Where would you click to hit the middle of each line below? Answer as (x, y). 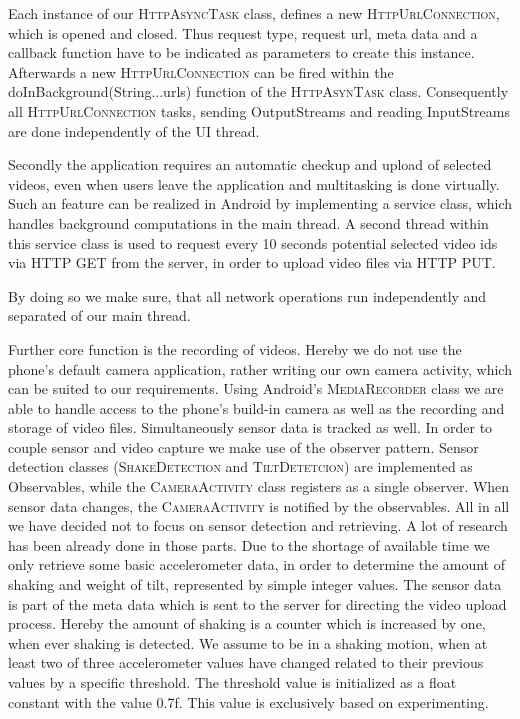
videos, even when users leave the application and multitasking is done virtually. (254, 183)
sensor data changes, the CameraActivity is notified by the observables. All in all (259, 505)
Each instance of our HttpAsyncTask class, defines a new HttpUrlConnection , (254, 13)
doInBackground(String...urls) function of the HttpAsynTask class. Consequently (258, 91)
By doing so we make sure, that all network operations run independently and (247, 295)
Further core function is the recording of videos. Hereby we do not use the (235, 348)
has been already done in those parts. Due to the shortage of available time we (249, 544)
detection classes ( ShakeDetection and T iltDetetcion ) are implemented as (240, 466)
